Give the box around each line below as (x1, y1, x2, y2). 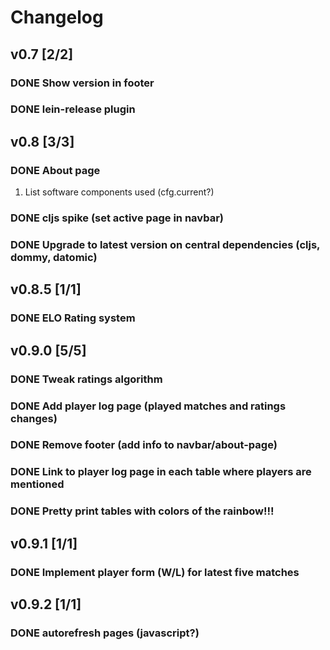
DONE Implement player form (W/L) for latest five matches (10, 565, 300, 579)
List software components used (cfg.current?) (24, 186, 215, 198)
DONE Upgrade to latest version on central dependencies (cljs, (10, 237, 321, 251)
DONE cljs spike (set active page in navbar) (10, 211, 224, 225)
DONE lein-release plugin (10, 102, 136, 116)
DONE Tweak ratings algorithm (10, 372, 163, 386)
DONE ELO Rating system (10, 311, 136, 325)
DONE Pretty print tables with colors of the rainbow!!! (10, 504, 275, 518)
